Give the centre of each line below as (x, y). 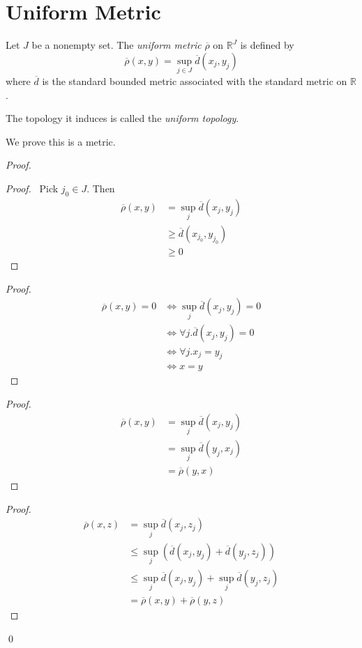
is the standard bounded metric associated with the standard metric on (195, 80)
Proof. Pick (32, 188)
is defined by (267, 45)
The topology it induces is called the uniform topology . (122, 118)
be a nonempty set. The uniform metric (116, 45)
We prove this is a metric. (61, 141)
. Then (101, 188)
